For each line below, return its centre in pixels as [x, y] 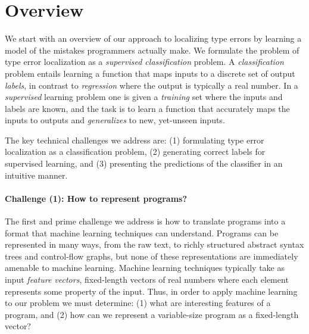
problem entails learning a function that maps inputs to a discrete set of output [150, 73]
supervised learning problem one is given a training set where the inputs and [144, 97]
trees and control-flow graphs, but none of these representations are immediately [152, 256]
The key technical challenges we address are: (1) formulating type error [135, 140]
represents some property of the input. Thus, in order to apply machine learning [151, 291]
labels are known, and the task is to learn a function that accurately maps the [147, 108]
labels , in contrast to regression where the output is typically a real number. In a [152, 85]
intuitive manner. [36, 175]
